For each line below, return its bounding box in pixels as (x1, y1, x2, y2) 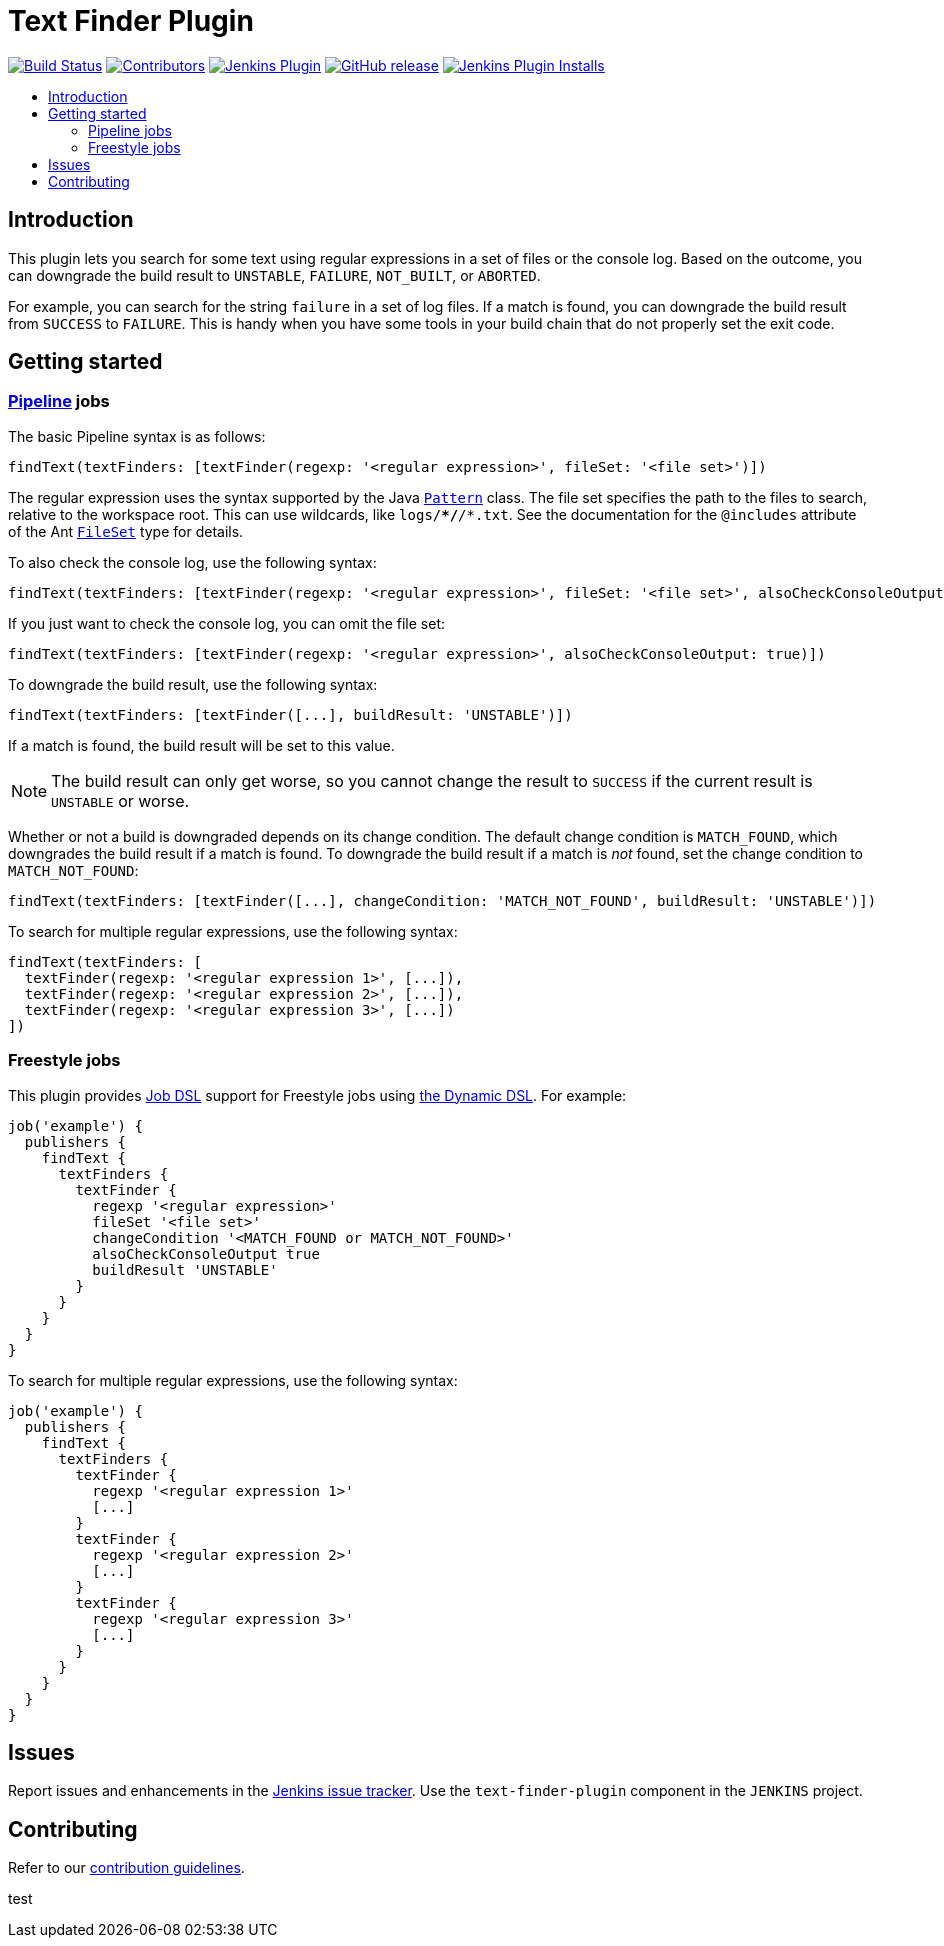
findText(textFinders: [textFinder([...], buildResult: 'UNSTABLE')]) (8, 706, 573, 723)
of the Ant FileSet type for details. (8, 522, 244, 540)
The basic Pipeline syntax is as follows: (8, 427, 266, 445)
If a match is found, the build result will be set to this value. (8, 736, 395, 754)
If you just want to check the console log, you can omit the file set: (8, 614, 446, 632)
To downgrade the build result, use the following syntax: (8, 675, 378, 693)
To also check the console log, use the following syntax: (8, 553, 377, 571)
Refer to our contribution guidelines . (8, 1859, 245, 1877)
